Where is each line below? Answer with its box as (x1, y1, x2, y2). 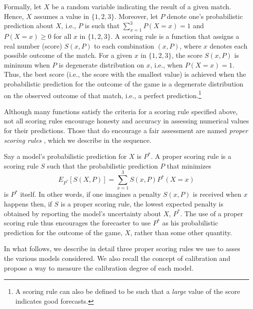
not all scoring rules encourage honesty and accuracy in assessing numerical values (4, 116, 249, 126)
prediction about (4, 20, 54, 31)
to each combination (94, 40, 154, 51)
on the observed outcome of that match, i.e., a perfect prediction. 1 (4, 88, 201, 100)
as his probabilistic (162, 218, 218, 228)
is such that (85, 20, 120, 31)
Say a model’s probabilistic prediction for (4, 151, 127, 161)
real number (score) (4, 40, 62, 51)
